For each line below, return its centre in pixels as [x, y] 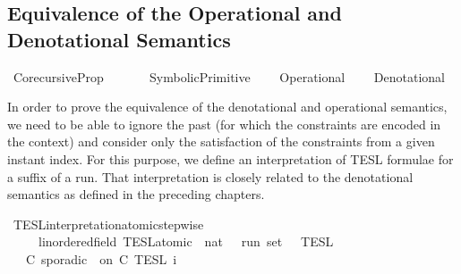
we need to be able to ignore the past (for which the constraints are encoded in [224, 124]
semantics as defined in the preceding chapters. [136, 194]
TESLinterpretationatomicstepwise [108, 224]
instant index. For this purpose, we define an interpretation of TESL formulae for [230, 158]
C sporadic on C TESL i [101, 258]
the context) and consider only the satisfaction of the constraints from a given [221, 141]
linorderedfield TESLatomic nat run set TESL [186, 241]
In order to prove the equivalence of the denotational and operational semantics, [227, 107]
